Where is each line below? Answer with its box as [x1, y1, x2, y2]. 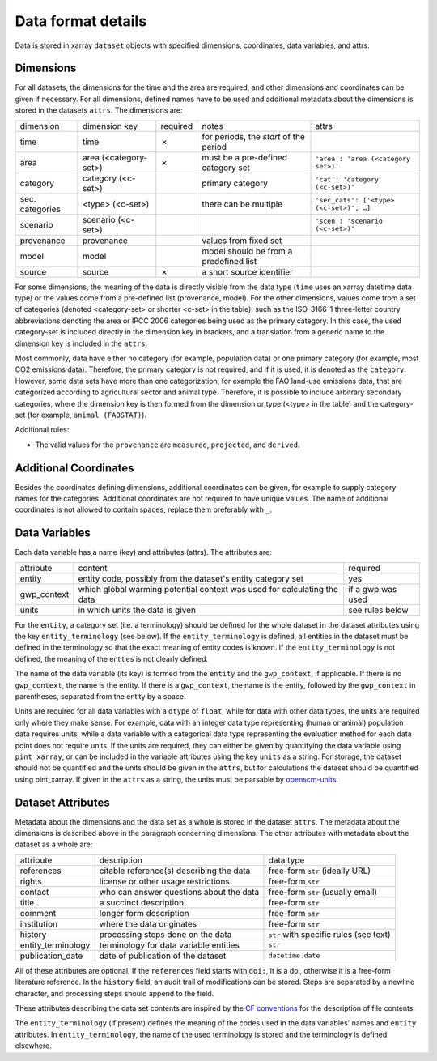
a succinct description [99, 897, 185, 908]
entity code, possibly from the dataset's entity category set [78, 573, 303, 584]
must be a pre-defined [202, 151, 287, 163]
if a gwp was [348, 583, 397, 594]
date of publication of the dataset [99, 950, 227, 961]
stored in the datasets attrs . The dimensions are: [15, 105, 183, 115]
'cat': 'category [315, 175, 380, 184]
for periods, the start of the [202, 130, 305, 142]
